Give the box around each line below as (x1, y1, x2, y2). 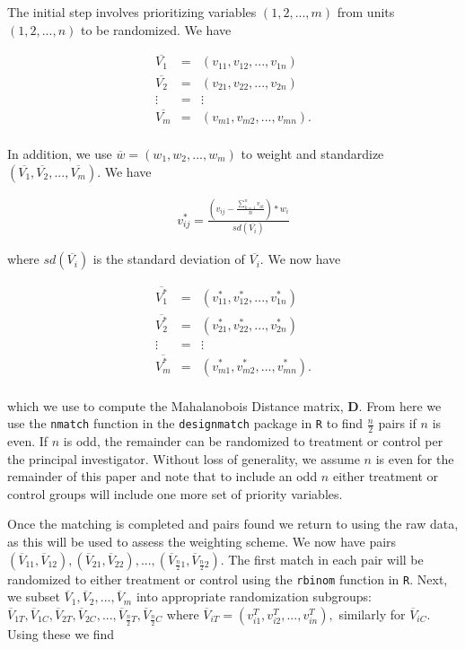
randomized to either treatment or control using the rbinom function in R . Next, (7, 569, 448, 588)
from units (337, 3, 395, 21)
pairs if (378, 414, 417, 433)
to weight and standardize (241, 145, 384, 162)
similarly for (338, 604, 406, 623)
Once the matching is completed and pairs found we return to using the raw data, (7, 514, 459, 533)
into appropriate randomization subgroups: (136, 587, 372, 606)
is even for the (375, 449, 454, 468)
